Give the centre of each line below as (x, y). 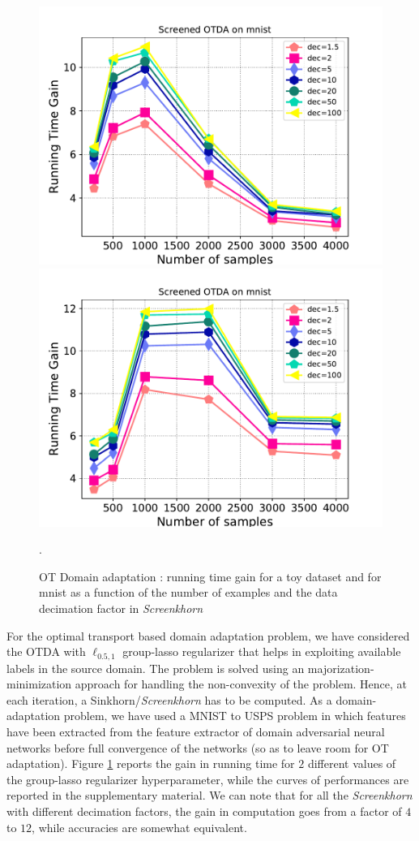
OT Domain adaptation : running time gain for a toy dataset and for (210, 576)
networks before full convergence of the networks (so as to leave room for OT (198, 747)
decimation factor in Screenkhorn (121, 608)
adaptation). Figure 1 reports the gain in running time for (151, 763)
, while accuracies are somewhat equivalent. (139, 827)
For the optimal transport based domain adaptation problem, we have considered (208, 635)
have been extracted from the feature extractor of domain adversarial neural (196, 731)
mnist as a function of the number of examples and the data (188, 592)
